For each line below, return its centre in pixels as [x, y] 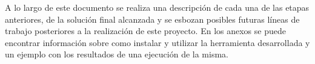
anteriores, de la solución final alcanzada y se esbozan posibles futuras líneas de [152, 19]
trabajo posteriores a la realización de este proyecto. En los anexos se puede [145, 31]
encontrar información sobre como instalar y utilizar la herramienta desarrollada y [157, 42]
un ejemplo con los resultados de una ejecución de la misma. [117, 54]
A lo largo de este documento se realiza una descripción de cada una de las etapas [157, 7]
